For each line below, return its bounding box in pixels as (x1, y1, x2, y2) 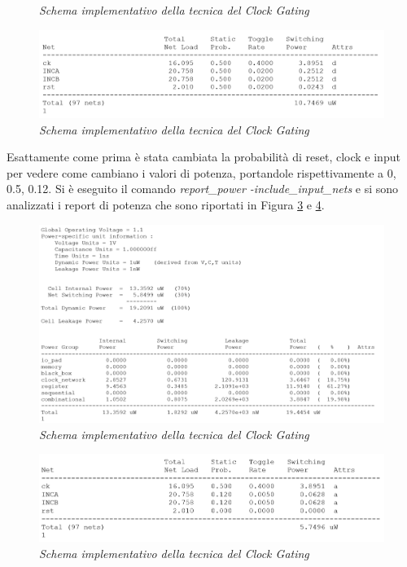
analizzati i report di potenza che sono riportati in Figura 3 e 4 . (7, 196, 325, 213)
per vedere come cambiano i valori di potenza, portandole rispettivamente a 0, (7, 164, 396, 181)
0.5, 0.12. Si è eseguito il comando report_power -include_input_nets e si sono (7, 180, 399, 197)
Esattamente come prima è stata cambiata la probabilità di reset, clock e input (7, 148, 400, 165)
